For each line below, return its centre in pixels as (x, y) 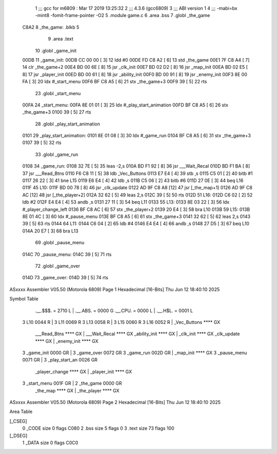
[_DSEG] (18, 435)
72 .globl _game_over (58, 266)
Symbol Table (24, 299)
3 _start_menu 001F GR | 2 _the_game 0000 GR (72, 384)
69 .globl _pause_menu (60, 243)
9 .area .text (61, 39)
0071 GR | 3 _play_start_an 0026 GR (60, 360)
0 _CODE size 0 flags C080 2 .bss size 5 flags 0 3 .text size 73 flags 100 (98, 428)
